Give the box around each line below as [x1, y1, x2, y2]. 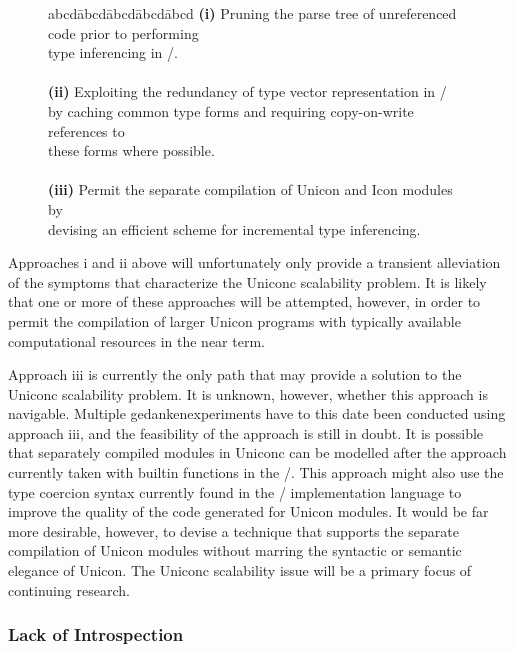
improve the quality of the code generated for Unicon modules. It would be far [8, 501, 489, 522]
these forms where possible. [48, 140, 215, 161]
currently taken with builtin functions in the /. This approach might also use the [8, 462, 504, 483]
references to [48, 120, 125, 141]
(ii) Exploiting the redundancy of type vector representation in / [48, 81, 447, 102]
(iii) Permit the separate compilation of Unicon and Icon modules [48, 179, 453, 200]
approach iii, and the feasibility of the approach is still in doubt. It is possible [8, 422, 484, 443]
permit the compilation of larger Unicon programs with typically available [8, 310, 461, 331]
